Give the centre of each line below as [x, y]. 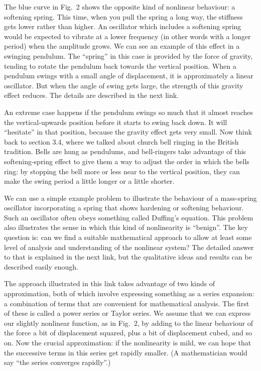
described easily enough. [41, 266]
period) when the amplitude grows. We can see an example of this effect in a [122, 46]
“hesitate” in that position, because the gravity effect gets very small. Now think [128, 132]
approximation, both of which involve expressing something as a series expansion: [129, 293]
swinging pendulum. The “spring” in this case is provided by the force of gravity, [128, 55]
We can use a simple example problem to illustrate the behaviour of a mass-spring [130, 198]
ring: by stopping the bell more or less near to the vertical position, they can [122, 171]
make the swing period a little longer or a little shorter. [89, 181]
